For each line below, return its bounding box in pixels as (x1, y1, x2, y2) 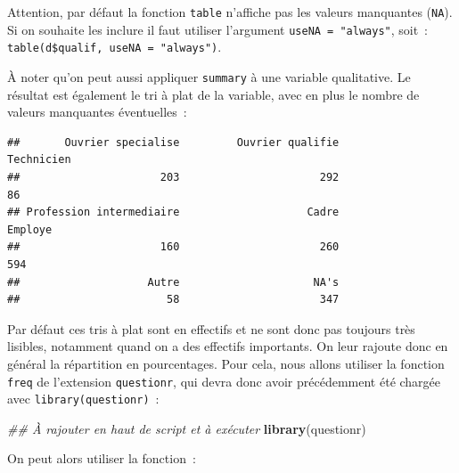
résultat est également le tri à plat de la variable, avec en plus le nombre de (7, 85, 420, 103)
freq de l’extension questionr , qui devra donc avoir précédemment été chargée (7, 371, 441, 390)
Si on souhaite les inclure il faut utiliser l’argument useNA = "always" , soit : (7, 20, 429, 38)
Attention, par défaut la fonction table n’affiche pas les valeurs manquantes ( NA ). (7, 3, 453, 20)
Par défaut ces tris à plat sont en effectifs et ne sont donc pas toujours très (7, 319, 415, 338)
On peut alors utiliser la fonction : (7, 449, 196, 468)
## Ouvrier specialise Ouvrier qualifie (7, 135, 340, 149)
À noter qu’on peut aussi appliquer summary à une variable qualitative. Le (7, 67, 411, 86)
